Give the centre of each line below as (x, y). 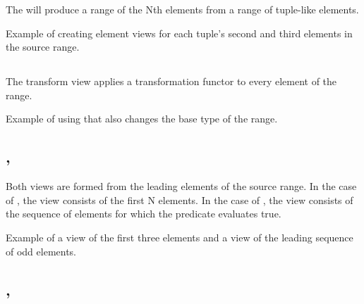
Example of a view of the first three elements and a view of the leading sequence (180, 237)
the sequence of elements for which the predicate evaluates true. (144, 214)
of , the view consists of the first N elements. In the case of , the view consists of (180, 199)
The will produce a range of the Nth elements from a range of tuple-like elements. (182, 9)
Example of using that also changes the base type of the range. (142, 119)
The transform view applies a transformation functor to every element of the (171, 81)
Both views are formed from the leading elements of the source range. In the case (181, 186)
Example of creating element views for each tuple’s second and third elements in (179, 33)
